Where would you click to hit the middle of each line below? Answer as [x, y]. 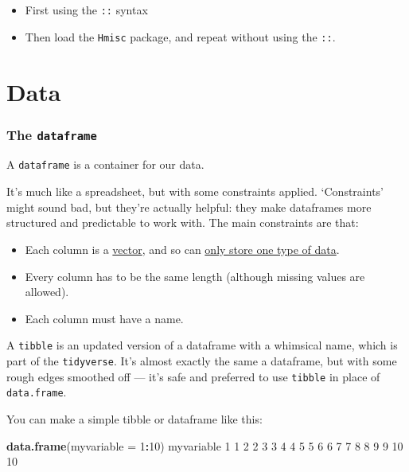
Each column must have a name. [104, 318]
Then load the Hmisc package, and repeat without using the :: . [180, 36]
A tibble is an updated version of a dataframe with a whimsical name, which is [202, 345]
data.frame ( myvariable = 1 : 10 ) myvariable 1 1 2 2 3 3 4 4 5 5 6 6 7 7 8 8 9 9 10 [205, 445]
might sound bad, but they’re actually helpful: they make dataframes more [189, 207]
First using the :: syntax [86, 10]
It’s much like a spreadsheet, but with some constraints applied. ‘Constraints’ [195, 191]
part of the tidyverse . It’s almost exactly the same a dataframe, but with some [202, 360]
